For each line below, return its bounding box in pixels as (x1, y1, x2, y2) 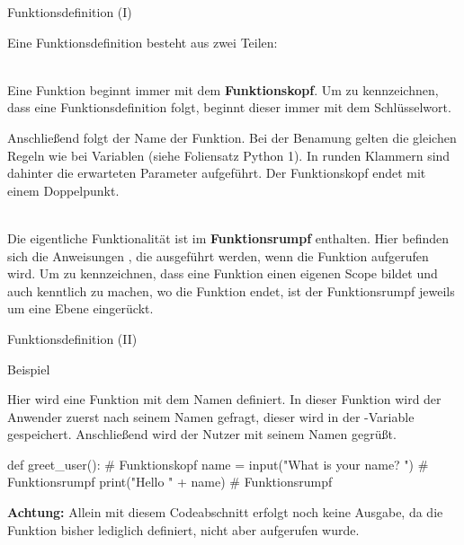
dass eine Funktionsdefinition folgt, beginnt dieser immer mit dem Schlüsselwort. (7, 98, 451, 117)
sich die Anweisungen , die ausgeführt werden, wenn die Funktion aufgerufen (7, 246, 429, 265)
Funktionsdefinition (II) (7, 329, 138, 347)
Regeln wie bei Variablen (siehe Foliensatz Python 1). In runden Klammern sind (7, 145, 451, 164)
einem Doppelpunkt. (7, 180, 120, 199)
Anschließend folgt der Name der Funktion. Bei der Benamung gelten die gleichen (7, 127, 457, 146)
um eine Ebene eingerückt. (7, 299, 154, 318)
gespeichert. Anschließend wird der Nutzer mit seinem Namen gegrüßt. (7, 425, 397, 444)
